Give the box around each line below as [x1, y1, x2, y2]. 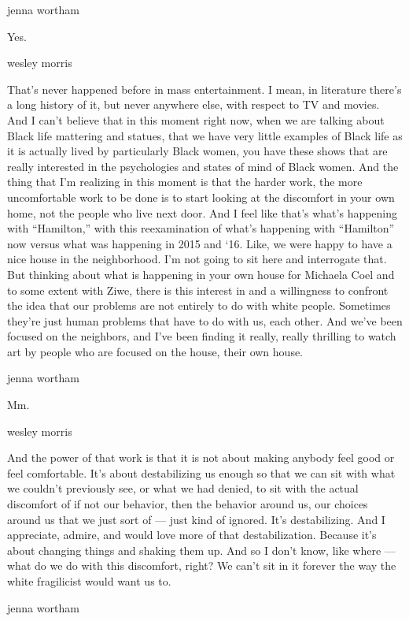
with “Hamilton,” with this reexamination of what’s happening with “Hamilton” [7, 220, 395, 236]
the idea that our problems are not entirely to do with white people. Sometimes [7, 297, 391, 314]
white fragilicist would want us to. [7, 573, 171, 589]
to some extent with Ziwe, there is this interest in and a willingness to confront [7, 281, 389, 298]
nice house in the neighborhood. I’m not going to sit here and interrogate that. [7, 251, 387, 267]
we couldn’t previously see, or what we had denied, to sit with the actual [7, 480, 359, 496]
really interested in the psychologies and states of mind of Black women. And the [7, 158, 399, 174]
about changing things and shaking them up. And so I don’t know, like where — [7, 541, 396, 558]
